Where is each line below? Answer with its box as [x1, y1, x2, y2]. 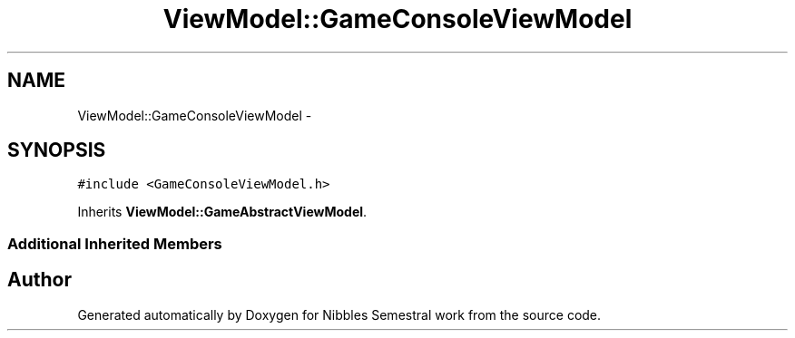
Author [7, 268, 72, 292]
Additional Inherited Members [7, 234, 222, 253]
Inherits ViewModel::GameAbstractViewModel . [77, 204, 368, 220]
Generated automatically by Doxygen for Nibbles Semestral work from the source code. [77, 306, 602, 323]
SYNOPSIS [7, 139, 106, 162]
